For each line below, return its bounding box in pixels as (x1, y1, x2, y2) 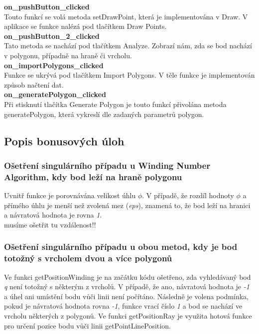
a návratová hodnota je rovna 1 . (4, 210, 102, 220)
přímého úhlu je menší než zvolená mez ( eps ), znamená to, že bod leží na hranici (4, 200, 251, 210)
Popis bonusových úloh (4, 133, 125, 148)
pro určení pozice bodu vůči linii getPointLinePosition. (4, 320, 171, 331)
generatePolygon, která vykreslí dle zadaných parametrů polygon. (4, 109, 204, 119)
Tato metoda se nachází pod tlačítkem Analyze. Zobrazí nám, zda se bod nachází (4, 40, 252, 51)
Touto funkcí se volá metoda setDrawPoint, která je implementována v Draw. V (4, 11, 248, 21)
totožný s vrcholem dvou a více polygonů (4, 252, 172, 264)
